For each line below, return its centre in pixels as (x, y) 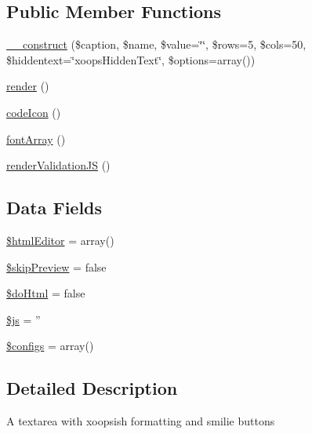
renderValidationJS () (58, 165)
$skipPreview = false (56, 266)
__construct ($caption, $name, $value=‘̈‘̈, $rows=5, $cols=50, (156, 44)
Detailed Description (92, 388)
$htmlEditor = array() (60, 240)
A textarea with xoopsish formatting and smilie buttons (141, 421)
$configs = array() (50, 346)
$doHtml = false (46, 293)
